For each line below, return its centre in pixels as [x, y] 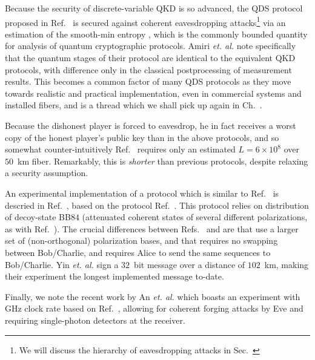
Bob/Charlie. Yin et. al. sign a [62, 264]
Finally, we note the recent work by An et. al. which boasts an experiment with [153, 296]
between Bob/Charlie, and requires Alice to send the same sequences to [138, 252]
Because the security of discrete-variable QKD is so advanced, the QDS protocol [154, 8]
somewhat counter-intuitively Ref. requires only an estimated [120, 149]
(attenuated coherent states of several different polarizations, [195, 217]
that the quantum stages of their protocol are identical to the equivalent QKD [150, 58]
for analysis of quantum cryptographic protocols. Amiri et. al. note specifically [151, 46]
